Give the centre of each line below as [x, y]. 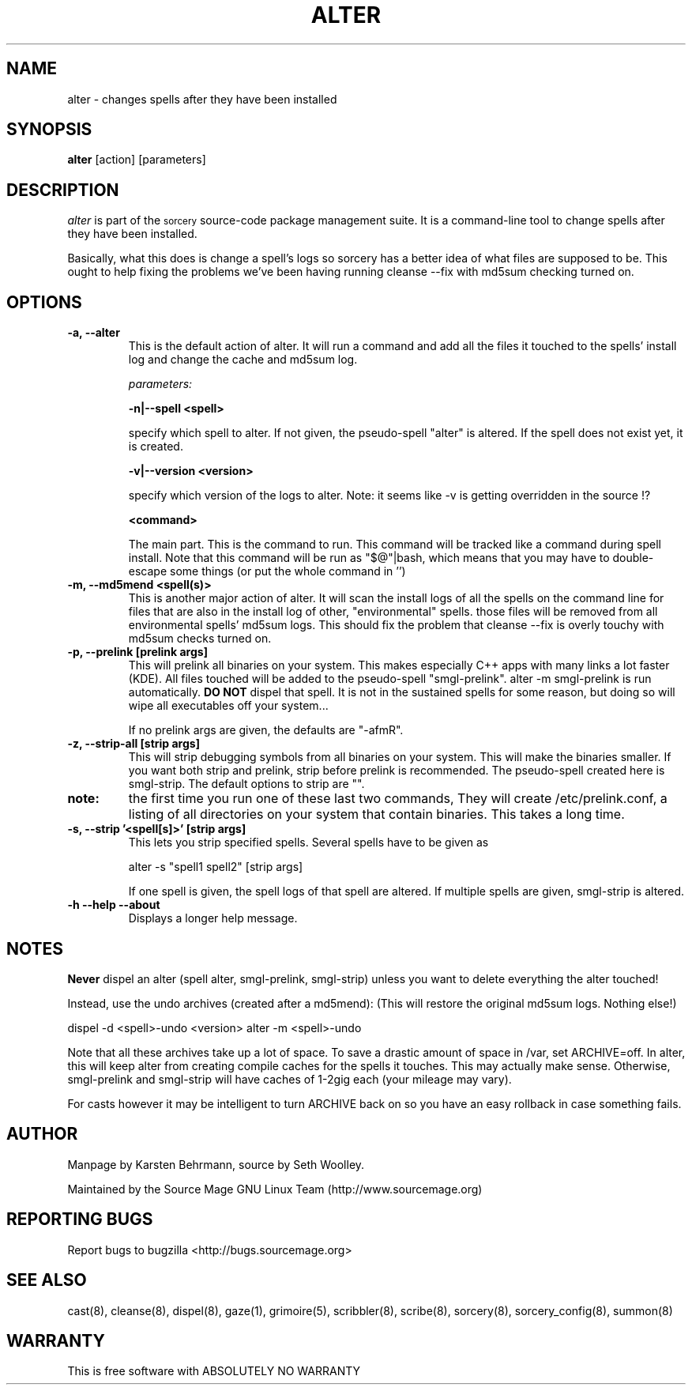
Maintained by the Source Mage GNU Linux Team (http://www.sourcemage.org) [275, 1189]
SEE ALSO [47, 1280]
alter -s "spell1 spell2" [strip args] [216, 867]
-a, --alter [94, 333]
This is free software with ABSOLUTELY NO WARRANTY [214, 1371]
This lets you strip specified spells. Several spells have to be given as [308, 843]
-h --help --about [114, 905]
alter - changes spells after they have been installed [202, 99]
